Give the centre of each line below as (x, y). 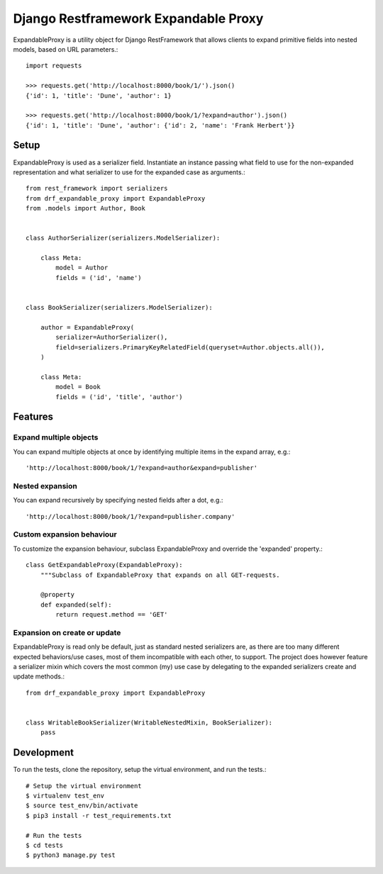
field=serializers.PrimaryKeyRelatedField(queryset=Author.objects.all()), (190, 347)
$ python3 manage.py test (71, 855)
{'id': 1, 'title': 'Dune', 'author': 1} (99, 95)
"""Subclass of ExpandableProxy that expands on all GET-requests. (160, 575)
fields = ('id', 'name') (99, 278)
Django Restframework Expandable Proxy (138, 18)
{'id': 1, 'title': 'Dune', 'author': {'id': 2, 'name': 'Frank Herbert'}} (160, 125)
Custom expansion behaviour (65, 534)
